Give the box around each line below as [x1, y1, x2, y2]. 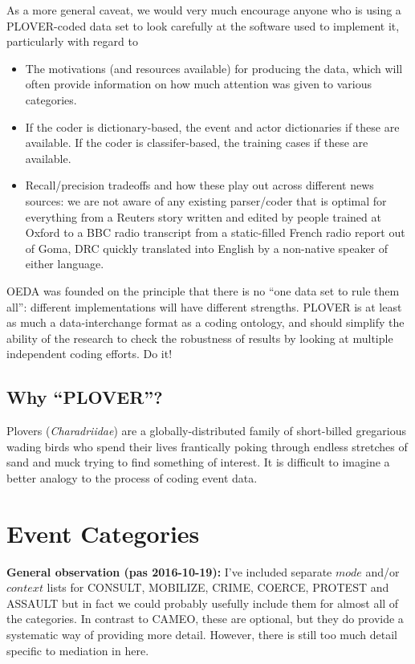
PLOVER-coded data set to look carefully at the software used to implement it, [6, 17, 400, 34]
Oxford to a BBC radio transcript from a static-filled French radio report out [25, 224, 405, 241]
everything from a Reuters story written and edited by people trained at [25, 208, 381, 225]
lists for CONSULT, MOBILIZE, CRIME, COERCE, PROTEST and [47, 579, 389, 596]
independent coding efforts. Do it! [6, 345, 173, 362]
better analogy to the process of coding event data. [6, 469, 258, 486]
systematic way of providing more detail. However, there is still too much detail [6, 625, 397, 642]
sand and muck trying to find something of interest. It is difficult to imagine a [6, 454, 390, 471]
